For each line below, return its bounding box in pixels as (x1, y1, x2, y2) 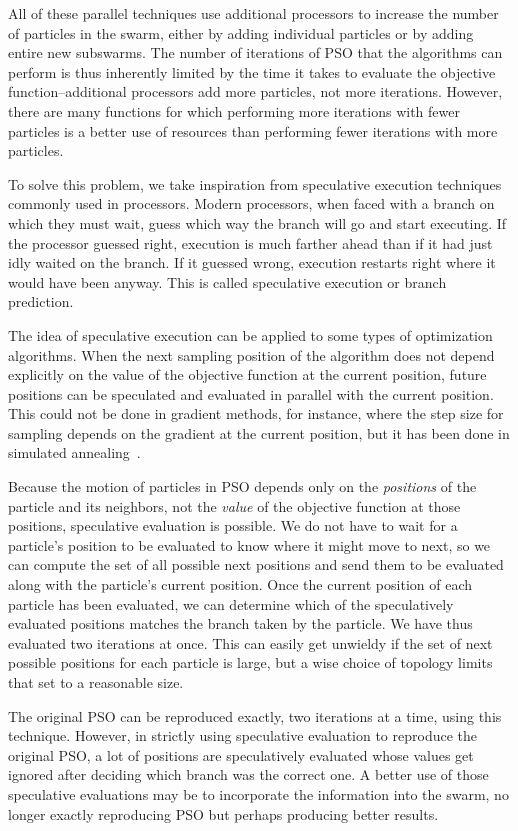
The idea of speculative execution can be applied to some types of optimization (8, 324, 493, 345)
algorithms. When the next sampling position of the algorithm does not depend (8, 344, 495, 365)
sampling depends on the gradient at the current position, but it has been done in (8, 422, 510, 443)
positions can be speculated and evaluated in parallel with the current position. (8, 383, 494, 404)
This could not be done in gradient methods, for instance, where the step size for (8, 403, 504, 424)
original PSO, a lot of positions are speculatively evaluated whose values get (8, 744, 474, 765)
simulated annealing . (8, 442, 141, 463)
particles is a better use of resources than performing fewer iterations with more (8, 120, 498, 141)
